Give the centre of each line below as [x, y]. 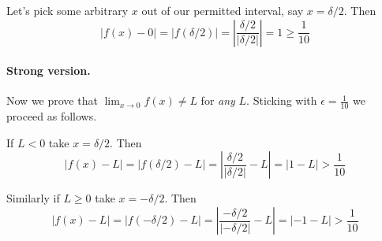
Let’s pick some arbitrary [67, 10]
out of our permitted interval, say [223, 10]
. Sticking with [282, 100]
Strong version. [49, 70]
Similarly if [33, 198]
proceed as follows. [52, 116]
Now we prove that [52, 100]
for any [218, 100]
